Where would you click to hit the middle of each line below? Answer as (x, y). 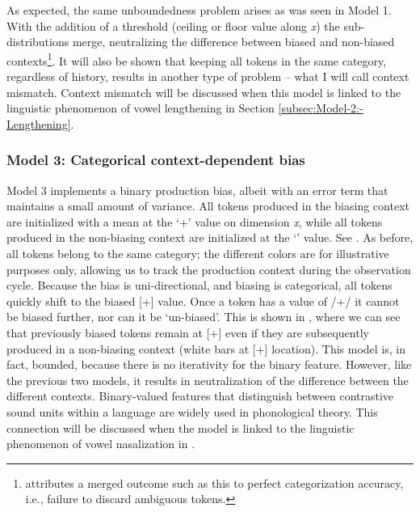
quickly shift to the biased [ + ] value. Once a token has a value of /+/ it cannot (203, 300)
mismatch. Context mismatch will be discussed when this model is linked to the (204, 92)
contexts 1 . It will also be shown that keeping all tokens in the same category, (197, 59)
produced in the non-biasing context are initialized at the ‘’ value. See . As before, (210, 237)
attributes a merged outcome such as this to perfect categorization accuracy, (214, 482)
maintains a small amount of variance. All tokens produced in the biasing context (208, 206)
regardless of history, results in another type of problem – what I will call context (208, 76)
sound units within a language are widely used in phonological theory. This (192, 411)
